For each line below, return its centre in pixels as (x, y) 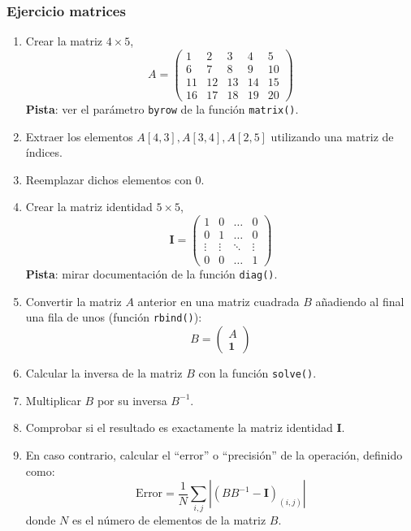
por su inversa (132, 400)
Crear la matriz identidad (89, 207)
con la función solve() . (257, 373)
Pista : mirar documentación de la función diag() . (151, 274)
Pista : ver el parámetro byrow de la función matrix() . (162, 109)
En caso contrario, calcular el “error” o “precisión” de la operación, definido (214, 454)
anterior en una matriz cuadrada (218, 301)
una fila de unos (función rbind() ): (114, 317)
